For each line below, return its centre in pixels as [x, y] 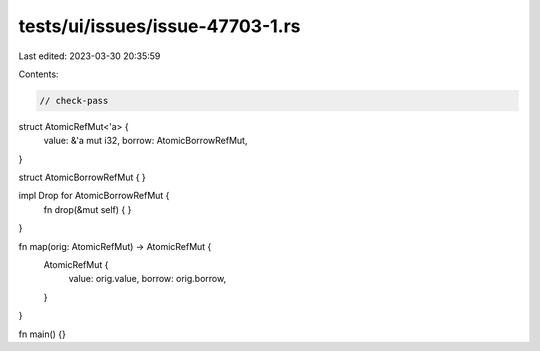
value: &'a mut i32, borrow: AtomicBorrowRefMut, [145, 141]
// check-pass [74, 100]
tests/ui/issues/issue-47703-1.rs [159, 26]
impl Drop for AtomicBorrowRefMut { [94, 196]
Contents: [38, 74]
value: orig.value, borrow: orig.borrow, [147, 279]
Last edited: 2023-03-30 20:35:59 [89, 56]
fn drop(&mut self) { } [87, 209]
